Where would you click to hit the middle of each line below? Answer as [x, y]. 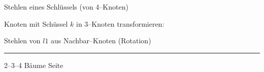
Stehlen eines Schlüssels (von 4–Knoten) [66, 7]
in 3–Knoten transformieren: [120, 23]
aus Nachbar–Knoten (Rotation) [101, 41]
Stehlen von [22, 41]
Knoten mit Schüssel [36, 23]
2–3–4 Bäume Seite [34, 65]
